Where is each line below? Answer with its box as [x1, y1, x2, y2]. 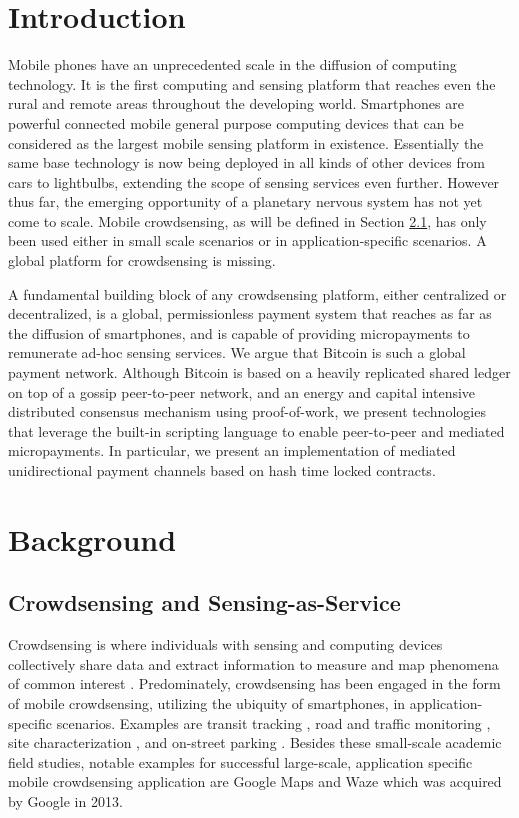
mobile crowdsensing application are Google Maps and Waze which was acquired [8, 771, 502, 792]
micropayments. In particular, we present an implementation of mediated [8, 440, 456, 461]
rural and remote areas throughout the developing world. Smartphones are [8, 93, 464, 114]
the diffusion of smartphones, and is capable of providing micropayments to [8, 322, 470, 343]
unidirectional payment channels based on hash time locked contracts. [8, 460, 436, 480]
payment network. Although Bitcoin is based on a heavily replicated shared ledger [8, 362, 511, 383]
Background [8, 518, 177, 559]
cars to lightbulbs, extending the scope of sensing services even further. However [8, 171, 500, 192]
